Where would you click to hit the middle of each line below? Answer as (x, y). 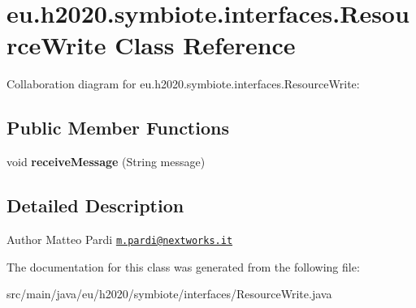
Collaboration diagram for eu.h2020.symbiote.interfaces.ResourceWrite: (183, 84)
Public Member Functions (118, 128)
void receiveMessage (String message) (106, 162)
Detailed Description (95, 205)
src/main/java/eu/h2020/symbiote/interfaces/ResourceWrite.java (169, 294)
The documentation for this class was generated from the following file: (183, 266)
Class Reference (205, 45)
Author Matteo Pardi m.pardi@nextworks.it (120, 239)
